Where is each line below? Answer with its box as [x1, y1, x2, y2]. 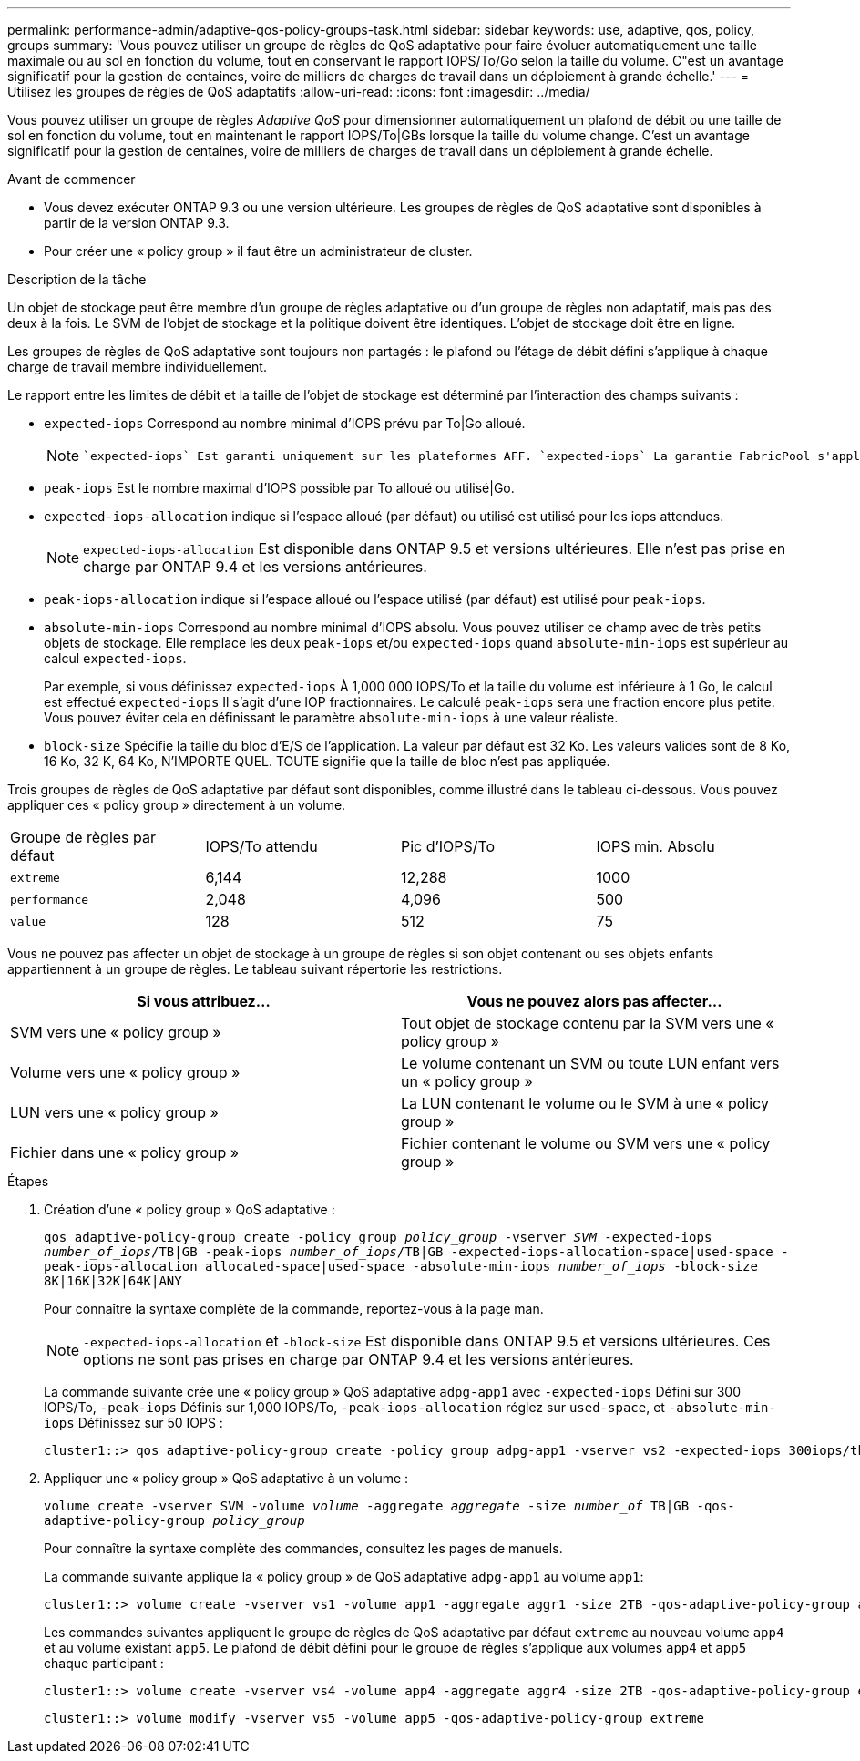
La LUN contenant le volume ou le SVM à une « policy [401, 1094, 769, 1112]
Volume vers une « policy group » [10, 1063, 241, 1081]
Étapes [7, 1173, 49, 1189]
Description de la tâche [7, 271, 147, 287]
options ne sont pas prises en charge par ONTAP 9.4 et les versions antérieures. [83, 1350, 634, 1368]
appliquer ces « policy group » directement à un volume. [7, 797, 346, 813]
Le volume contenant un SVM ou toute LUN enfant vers [401, 1054, 780, 1072]
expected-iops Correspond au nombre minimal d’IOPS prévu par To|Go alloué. [44, 415, 526, 431]
